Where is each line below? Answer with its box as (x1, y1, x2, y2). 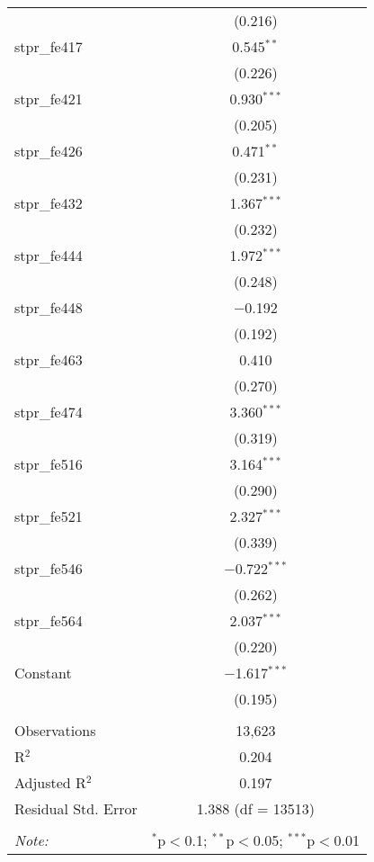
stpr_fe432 (14, 193, 83, 213)
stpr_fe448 (14, 297, 83, 318)
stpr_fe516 (14, 453, 83, 474)
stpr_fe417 (14, 36, 83, 57)
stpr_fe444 (14, 245, 83, 265)
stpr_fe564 (14, 610, 83, 631)
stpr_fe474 (14, 401, 83, 422)
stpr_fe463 (14, 349, 83, 370)
